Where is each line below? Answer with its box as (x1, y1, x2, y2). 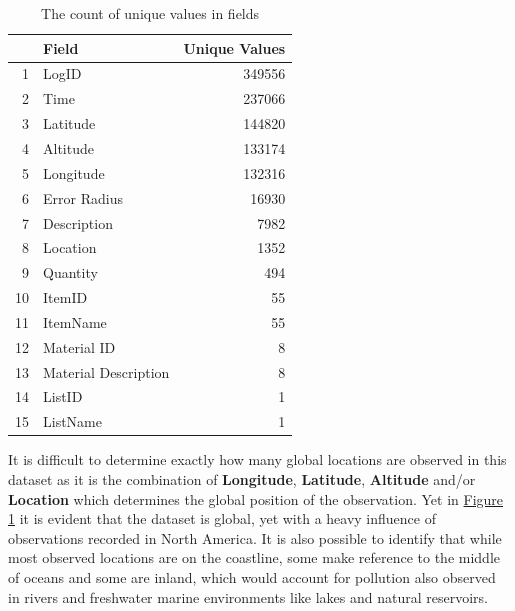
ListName (43, 411, 102, 432)
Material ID (43, 336, 116, 357)
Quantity (43, 262, 98, 283)
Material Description (43, 361, 170, 382)
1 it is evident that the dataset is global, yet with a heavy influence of (8, 508, 436, 529)
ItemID (43, 287, 88, 308)
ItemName (43, 311, 107, 332)
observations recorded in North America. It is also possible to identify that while (8, 527, 502, 548)
